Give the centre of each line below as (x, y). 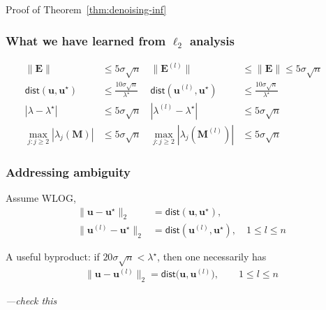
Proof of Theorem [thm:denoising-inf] (86, 9)
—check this (31, 301)
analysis (212, 40)
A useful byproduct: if (53, 257)
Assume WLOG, (41, 198)
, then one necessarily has (212, 257)
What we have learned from (86, 40)
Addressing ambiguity (68, 171)
